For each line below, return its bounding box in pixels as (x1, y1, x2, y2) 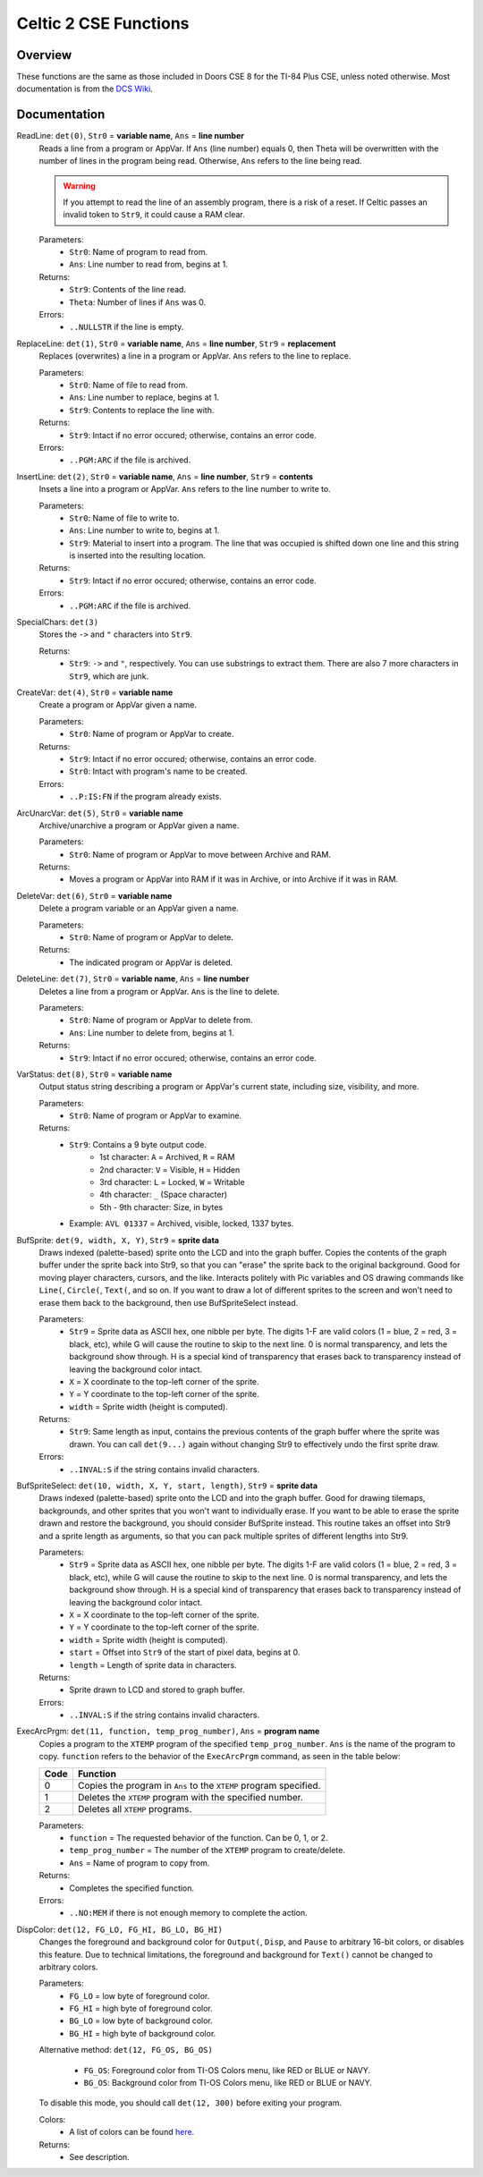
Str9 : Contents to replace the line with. (69, 404, 215, 415)
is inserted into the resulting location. (69, 550, 206, 561)
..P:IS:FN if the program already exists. (69, 792, 223, 802)
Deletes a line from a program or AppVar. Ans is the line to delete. (38, 986, 280, 996)
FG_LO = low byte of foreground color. (69, 1990, 210, 2001)
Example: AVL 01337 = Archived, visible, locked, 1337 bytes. (69, 1218, 294, 1229)
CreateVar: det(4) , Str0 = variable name (16, 687, 174, 698)
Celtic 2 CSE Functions (16, 13, 190, 33)
